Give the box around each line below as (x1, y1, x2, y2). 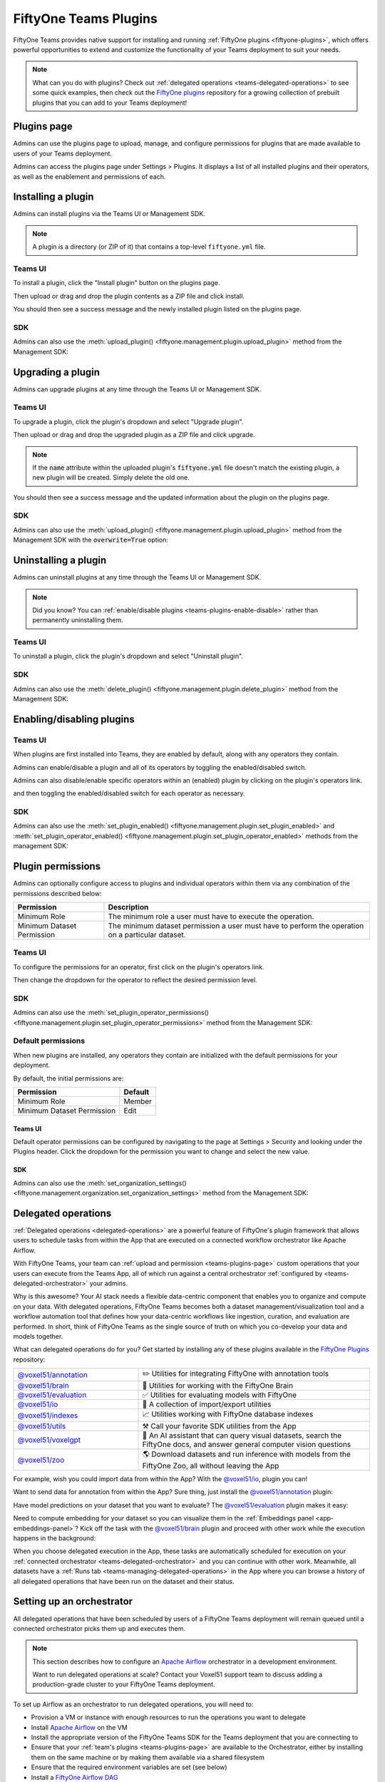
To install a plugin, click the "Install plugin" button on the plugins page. (13, 279, 220, 287)
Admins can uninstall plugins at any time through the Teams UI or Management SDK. (13, 573, 262, 582)
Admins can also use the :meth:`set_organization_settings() (13, 1178, 187, 1187)
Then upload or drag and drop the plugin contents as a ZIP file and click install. (13, 292, 245, 300)
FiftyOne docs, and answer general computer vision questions (142, 1440, 351, 1450)
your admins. (89, 1279, 128, 1287)
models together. (13, 1332, 63, 1340)
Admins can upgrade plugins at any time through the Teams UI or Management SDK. (13, 385, 262, 393)
